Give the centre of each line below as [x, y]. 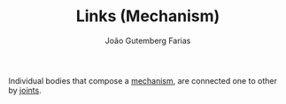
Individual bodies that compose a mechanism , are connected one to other [143, 80]
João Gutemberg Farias [148, 41]
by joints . [25, 90]
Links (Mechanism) [148, 16]
